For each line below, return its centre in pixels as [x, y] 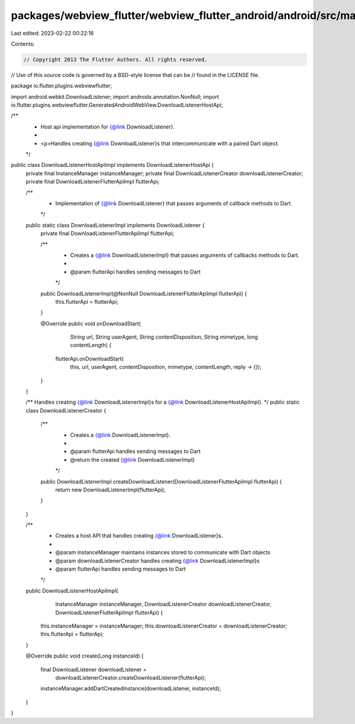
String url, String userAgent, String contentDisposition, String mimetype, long [164, 337]
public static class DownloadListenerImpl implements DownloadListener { [115, 225]
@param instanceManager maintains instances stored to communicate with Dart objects [163, 552]
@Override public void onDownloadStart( [91, 323]
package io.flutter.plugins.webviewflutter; [62, 86]
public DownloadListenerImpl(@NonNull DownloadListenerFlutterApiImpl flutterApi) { [144, 294]
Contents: [23, 44]
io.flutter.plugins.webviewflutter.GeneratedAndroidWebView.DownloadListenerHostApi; [117, 105]
